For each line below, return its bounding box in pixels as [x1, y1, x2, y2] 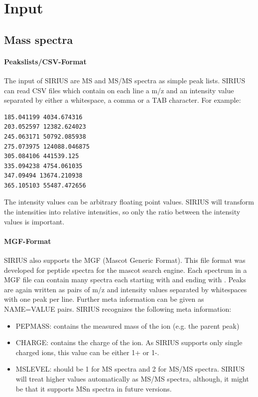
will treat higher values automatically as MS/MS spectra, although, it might [15, 374, 249, 384]
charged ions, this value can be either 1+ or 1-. [15, 347, 159, 357]
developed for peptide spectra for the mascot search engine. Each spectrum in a [4, 264, 247, 275]
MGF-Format [4, 235, 51, 246]
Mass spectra [4, 31, 73, 47]
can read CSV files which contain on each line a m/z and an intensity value [4, 85, 234, 95]
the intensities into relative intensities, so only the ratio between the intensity [4, 206, 241, 217]
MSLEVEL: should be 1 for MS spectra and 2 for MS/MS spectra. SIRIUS [15, 364, 245, 374]
